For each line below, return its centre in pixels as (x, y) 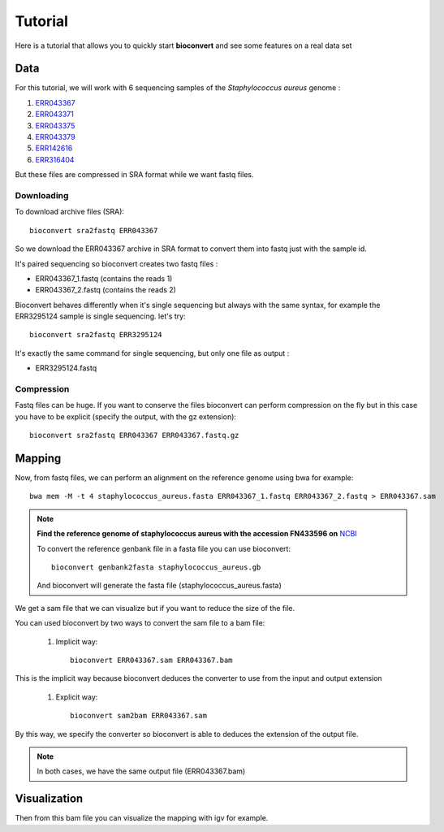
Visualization (49, 799)
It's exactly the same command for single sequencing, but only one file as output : (152, 353)
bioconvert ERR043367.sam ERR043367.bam (151, 660)
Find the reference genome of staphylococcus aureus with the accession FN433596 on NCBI (197, 534)
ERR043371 (55, 115)
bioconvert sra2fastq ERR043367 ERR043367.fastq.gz (134, 435)
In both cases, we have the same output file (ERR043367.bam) (141, 771)
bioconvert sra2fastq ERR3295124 (96, 335)
